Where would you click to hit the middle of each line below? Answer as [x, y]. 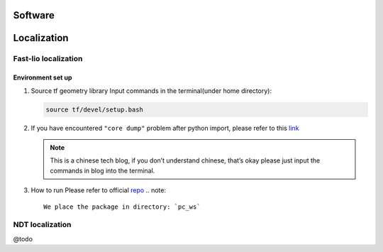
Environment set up [43, 77]
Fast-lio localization [48, 59]
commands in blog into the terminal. [102, 170]
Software [34, 15]
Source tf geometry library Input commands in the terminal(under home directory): [151, 91]
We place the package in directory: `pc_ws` [122, 207]
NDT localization [42, 225]
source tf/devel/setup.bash [94, 109]
